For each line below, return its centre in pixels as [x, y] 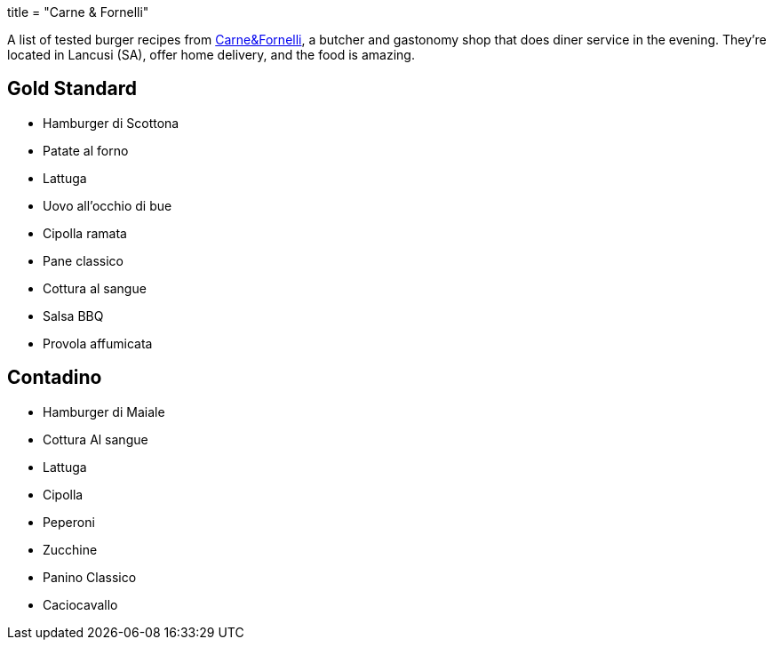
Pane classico [83, 260]
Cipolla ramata [85, 233]
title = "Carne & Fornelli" [78, 12]
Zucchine [70, 549]
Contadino [55, 378]
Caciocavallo [80, 604]
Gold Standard [72, 89]
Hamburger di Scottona [111, 123]
